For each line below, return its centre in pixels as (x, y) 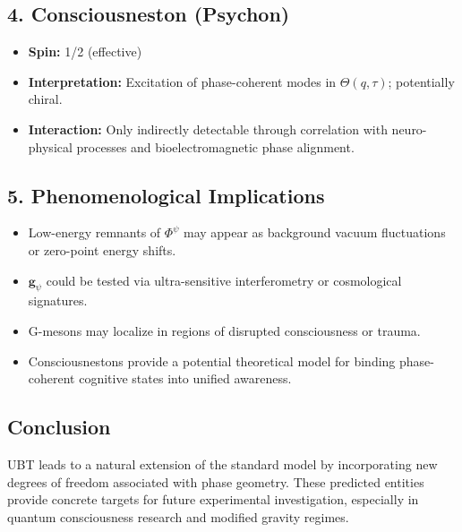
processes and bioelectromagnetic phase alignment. (215, 146)
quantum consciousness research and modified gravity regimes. (178, 516)
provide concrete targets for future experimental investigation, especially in (213, 499)
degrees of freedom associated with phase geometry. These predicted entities (216, 481)
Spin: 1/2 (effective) (85, 51)
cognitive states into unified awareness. (185, 378)
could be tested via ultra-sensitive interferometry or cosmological (224, 280)
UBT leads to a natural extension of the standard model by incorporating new (222, 463)
